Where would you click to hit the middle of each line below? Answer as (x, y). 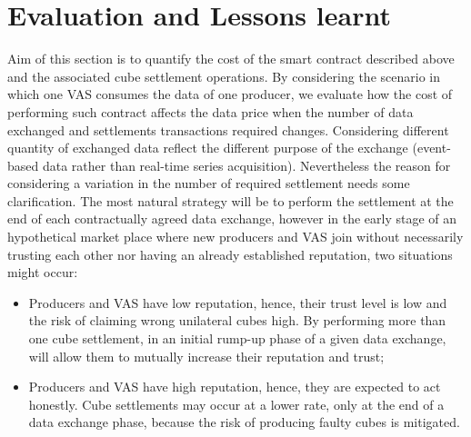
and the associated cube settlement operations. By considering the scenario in (224, 76)
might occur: (43, 272)
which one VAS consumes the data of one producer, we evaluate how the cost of (230, 94)
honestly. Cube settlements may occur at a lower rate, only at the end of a (236, 404)
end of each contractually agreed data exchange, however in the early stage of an (232, 218)
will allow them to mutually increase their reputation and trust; (206, 356)
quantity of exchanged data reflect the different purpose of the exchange (208, 148)
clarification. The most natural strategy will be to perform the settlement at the (230, 200)
